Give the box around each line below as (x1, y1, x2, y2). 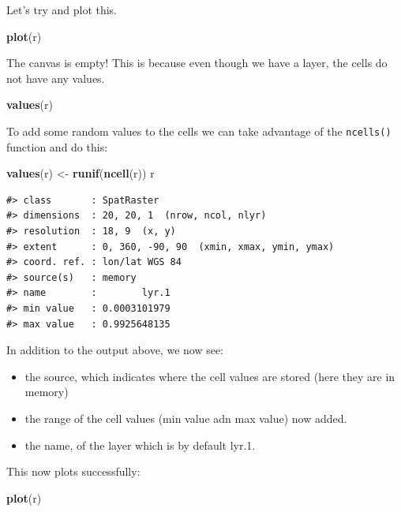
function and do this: (6, 138, 108, 155)
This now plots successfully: (6, 463, 141, 480)
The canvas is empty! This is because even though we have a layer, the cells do (6, 54, 388, 71)
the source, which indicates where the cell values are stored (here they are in (24, 368, 395, 384)
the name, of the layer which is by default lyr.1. (24, 436, 256, 453)
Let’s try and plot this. (6, 2, 118, 17)
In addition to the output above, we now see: (6, 342, 224, 358)
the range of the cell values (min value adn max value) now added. (24, 409, 347, 426)
